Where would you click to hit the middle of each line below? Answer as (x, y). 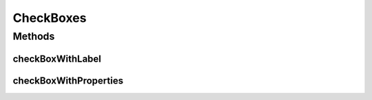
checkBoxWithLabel (57, 59)
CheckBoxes (50, 18)
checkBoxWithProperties (68, 80)
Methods (34, 36)
